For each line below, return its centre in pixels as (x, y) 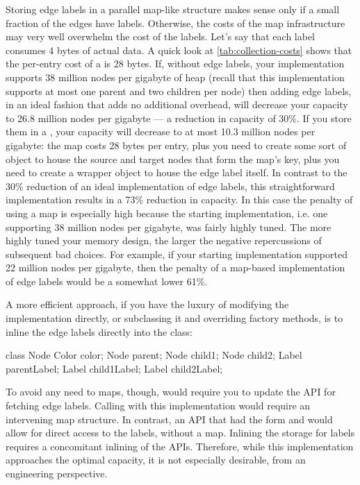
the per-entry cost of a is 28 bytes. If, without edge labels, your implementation (175, 63)
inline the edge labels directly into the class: (99, 331)
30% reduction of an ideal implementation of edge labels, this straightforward (170, 186)
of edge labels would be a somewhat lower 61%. (107, 281)
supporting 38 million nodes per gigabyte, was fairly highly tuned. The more (169, 227)
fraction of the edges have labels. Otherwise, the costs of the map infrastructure (175, 23)
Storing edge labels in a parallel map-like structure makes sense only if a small (173, 9)
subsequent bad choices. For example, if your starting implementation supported (177, 254)
